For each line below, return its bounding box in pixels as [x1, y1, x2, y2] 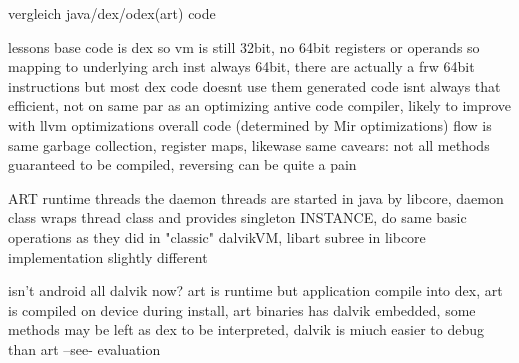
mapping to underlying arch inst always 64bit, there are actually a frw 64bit [8, 56, 475, 77]
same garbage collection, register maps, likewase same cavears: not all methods [8, 134, 490, 155]
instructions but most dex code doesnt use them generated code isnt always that [8, 75, 501, 96]
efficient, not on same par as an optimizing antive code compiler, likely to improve [8, 95, 512, 116]
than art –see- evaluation [8, 338, 161, 359]
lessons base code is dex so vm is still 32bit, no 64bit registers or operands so [8, 36, 480, 57]
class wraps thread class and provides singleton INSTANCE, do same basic [8, 207, 467, 228]
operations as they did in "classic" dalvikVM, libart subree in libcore [8, 226, 426, 247]
